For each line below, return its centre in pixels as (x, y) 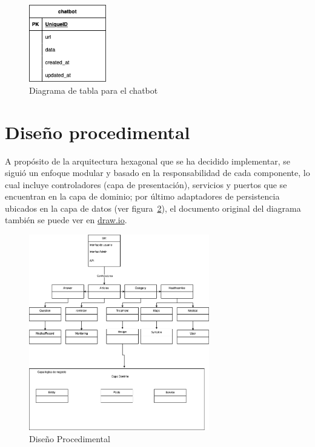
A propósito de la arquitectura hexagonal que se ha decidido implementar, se (148, 161)
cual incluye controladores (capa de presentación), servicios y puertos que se (146, 184)
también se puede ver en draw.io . (66, 220)
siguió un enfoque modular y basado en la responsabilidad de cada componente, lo (157, 173)
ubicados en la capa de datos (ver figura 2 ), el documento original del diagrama (153, 208)
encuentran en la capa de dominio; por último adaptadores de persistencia (142, 196)
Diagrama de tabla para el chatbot (94, 90)
